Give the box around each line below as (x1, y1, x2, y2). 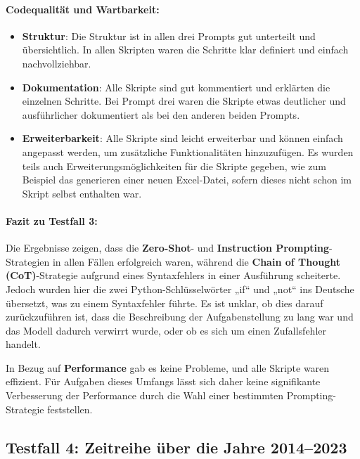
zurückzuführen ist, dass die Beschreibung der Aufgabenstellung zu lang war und (6, 309, 354, 324)
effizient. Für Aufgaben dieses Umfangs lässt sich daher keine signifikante (6, 374, 321, 389)
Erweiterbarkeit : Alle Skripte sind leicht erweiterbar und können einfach (22, 131, 343, 146)
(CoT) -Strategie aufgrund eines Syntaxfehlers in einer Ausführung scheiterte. (6, 268, 341, 283)
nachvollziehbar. (22, 56, 91, 70)
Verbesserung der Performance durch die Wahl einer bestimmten (6, 388, 284, 403)
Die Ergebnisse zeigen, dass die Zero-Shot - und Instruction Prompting (6, 240, 330, 255)
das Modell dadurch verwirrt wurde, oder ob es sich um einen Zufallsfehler (6, 323, 326, 337)
